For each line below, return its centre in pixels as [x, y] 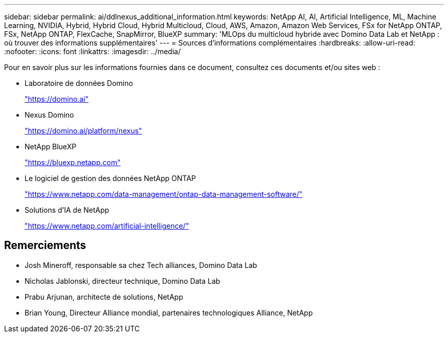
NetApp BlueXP [51, 147]
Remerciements [45, 245]
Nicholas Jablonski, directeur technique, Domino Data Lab [122, 281]
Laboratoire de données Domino [79, 83]
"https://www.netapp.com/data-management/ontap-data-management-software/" [164, 194]
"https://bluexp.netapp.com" [73, 162]
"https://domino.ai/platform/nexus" [83, 131]
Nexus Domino [49, 115]
